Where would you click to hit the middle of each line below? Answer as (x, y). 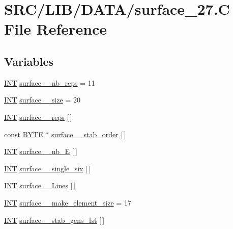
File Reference (56, 29)
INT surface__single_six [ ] (48, 168)
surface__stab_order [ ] (89, 134)
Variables (29, 61)
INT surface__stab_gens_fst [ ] (54, 220)
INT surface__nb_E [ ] (41, 151)
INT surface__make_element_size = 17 (68, 202)
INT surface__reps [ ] (38, 117)
